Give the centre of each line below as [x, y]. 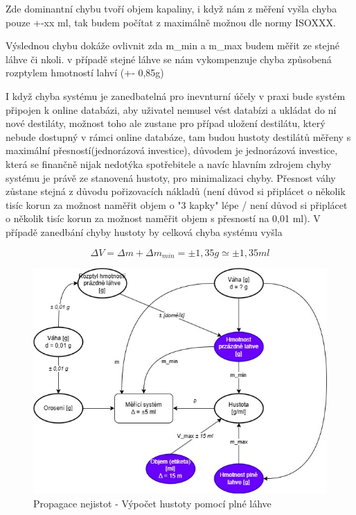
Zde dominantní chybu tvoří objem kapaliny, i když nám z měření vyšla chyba [171, 8]
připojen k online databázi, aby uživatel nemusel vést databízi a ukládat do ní [171, 109]
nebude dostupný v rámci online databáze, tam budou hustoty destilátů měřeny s [178, 136]
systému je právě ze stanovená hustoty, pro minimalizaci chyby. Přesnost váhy [171, 177]
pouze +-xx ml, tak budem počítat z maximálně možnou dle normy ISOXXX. [171, 22]
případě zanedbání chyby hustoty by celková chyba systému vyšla [144, 231]
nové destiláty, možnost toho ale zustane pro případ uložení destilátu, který [166, 123]
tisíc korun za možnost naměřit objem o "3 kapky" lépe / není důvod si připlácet [177, 204]
